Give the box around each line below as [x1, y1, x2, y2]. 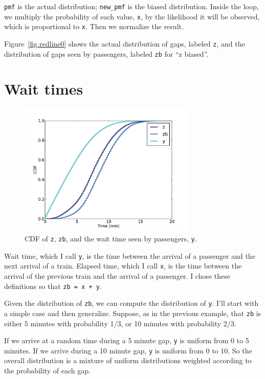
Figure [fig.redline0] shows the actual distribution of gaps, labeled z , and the [4, 38, 245, 49]
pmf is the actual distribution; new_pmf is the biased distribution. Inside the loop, [4, 1, 259, 11]
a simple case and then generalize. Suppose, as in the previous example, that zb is [4, 307, 261, 318]
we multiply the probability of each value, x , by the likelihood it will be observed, [4, 11, 260, 21]
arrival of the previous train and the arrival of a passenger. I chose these [4, 270, 231, 281]
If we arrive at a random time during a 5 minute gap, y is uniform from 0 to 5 [4, 335, 249, 346]
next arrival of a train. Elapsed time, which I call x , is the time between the [4, 260, 242, 271]
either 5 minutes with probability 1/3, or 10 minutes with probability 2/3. [4, 318, 236, 328]
